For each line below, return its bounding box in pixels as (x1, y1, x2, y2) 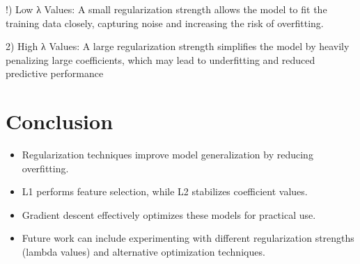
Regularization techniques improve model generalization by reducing (22, 147, 313, 162)
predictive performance (6, 66, 104, 81)
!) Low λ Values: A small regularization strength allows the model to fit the (6, 2, 327, 16)
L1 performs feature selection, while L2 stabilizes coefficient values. (22, 184, 308, 199)
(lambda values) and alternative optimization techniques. (22, 245, 265, 259)
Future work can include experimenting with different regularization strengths (22, 231, 354, 245)
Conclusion (6, 107, 114, 135)
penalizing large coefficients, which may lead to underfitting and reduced (6, 52, 315, 67)
